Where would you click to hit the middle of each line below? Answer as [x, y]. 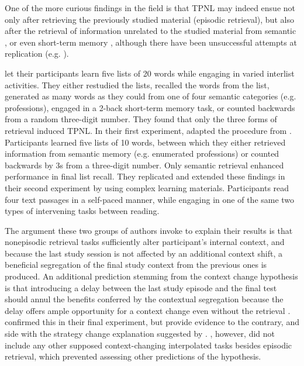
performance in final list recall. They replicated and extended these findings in [145, 176]
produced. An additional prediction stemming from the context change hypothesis [151, 276]
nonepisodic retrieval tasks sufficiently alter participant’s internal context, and [145, 242]
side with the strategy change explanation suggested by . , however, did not [140, 334]
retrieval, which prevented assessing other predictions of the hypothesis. [133, 356]
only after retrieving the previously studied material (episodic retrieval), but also [149, 19]
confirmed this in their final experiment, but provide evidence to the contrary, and [152, 322]
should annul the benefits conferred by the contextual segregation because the [144, 299]
